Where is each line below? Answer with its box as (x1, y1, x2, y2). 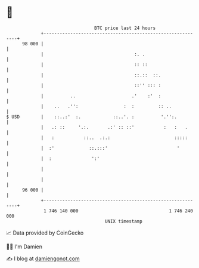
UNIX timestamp (104, 218, 143, 224)
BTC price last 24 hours (94, 25, 156, 31)
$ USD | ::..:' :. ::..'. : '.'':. (6, 113, 178, 120)
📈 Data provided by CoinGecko (6, 229, 84, 236)
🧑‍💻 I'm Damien (6, 243, 43, 250)
